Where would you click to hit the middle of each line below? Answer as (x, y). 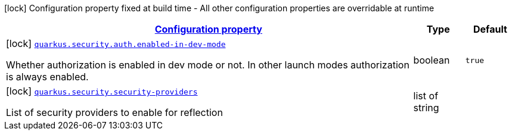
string (426, 108)
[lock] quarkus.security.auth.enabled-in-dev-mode (116, 43)
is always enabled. (47, 77)
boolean (432, 60)
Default (490, 29)
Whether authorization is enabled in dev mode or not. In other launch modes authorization (208, 65)
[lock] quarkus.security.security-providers (102, 91)
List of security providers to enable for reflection (114, 112)
